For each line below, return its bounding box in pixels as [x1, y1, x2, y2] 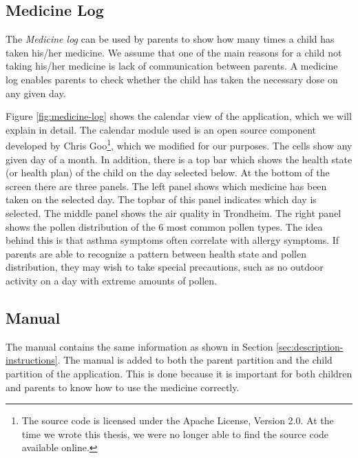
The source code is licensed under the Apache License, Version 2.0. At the [21, 413, 334, 428]
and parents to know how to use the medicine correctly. [6, 379, 240, 394]
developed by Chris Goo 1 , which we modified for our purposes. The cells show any [6, 136, 352, 153]
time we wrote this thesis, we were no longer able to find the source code [21, 426, 329, 441]
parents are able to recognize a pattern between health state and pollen [6, 246, 307, 260]
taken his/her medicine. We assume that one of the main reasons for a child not [6, 45, 342, 59]
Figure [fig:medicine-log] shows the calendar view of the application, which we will [6, 109, 352, 123]
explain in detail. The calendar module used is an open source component [6, 122, 317, 136]
